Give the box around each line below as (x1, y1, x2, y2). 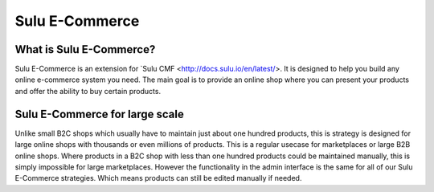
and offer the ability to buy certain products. (14, 86, 161, 96)
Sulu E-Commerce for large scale (14, 107, 184, 121)
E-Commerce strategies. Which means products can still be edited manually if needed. (14, 174, 302, 183)
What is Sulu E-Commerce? (14, 43, 156, 56)
